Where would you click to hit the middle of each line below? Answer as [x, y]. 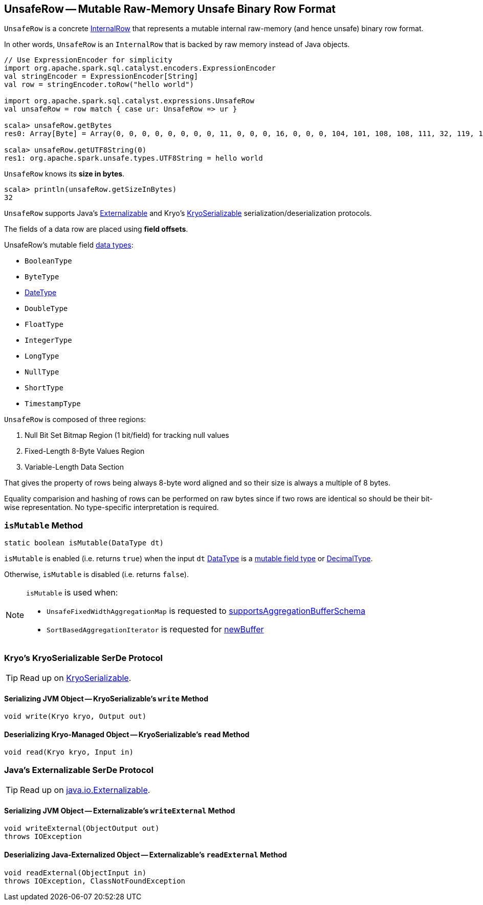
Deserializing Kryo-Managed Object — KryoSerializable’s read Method [127, 734]
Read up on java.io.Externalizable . [85, 790]
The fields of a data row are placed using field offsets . [96, 229]
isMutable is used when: [72, 593]
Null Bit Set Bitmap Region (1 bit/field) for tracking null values [127, 435]
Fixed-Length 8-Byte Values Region [85, 451]
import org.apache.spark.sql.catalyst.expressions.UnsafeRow [129, 101]
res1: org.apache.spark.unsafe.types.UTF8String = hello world [134, 158]
